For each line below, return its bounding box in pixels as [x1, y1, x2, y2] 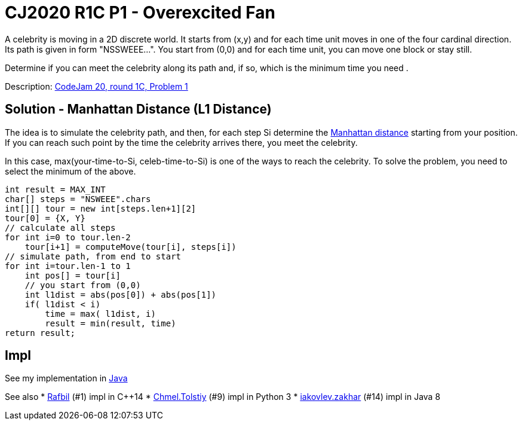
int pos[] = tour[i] [24, 270, 121, 280]
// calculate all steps [5, 222, 116, 233]
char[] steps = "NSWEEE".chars [5, 194, 151, 204]
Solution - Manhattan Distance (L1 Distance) [5, 102, 272, 117]
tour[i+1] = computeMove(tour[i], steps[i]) [24, 241, 237, 252]
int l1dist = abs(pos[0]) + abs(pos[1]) [24, 289, 217, 299]
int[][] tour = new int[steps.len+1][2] [5, 203, 196, 213]
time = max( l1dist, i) [45, 308, 156, 319]
